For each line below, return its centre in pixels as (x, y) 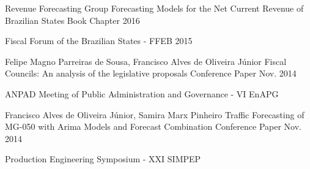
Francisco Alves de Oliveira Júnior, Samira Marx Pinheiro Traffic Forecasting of (155, 114)
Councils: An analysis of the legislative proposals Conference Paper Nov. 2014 (151, 73)
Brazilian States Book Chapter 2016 (72, 20)
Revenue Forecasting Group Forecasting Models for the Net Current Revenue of (154, 8)
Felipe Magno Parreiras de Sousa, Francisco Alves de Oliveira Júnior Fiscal (146, 61)
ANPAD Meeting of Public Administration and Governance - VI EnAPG (142, 93)
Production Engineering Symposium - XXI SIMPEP (103, 159)
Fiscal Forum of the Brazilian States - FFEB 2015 (99, 41)
